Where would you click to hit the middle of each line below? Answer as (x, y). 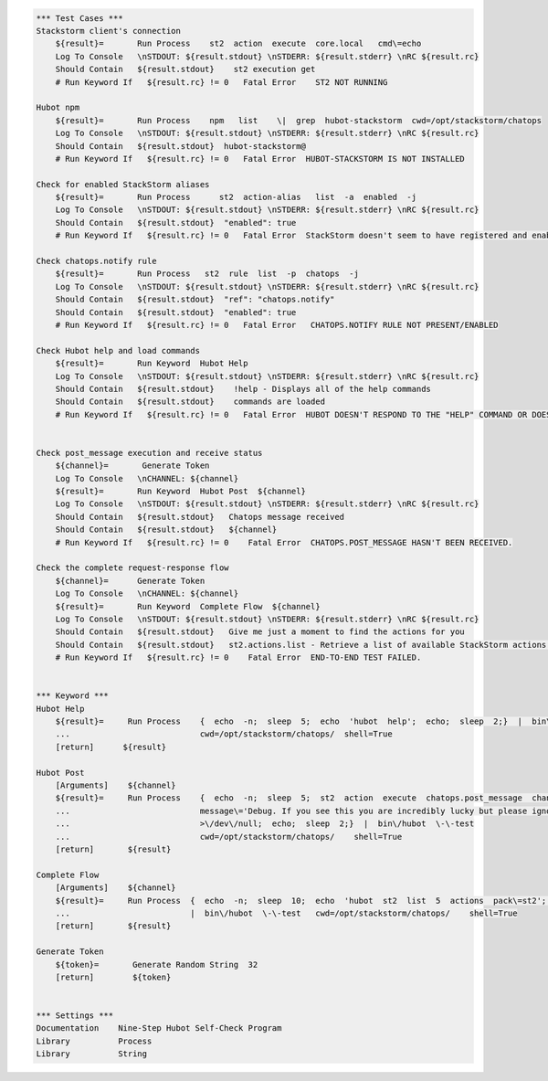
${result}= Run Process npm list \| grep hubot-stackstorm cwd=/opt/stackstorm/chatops (299, 120)
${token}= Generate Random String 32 (157, 964)
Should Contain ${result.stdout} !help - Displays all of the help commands (243, 389)
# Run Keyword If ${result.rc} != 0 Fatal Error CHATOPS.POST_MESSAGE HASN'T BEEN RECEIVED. (284, 542)
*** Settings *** (75, 1016)
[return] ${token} (113, 977)
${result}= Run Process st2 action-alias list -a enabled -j (236, 197)
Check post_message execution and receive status (149, 453)
